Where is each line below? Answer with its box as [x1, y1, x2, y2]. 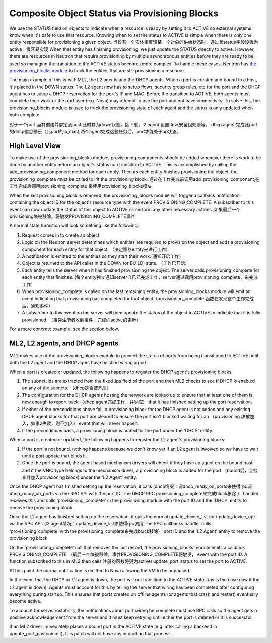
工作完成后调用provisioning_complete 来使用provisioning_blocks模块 [9, 183, 152, 189]
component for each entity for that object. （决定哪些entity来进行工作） [22, 246, 171, 252]
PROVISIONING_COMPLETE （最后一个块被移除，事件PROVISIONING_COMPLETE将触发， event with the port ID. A [9, 551, 248, 557]
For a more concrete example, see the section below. [9, 326, 119, 332]
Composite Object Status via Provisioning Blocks [9, 8, 219, 19]
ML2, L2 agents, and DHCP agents [9, 339, 119, 347]
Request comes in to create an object [22, 232, 100, 238]
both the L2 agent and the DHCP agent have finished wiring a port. [9, 360, 148, 366]
